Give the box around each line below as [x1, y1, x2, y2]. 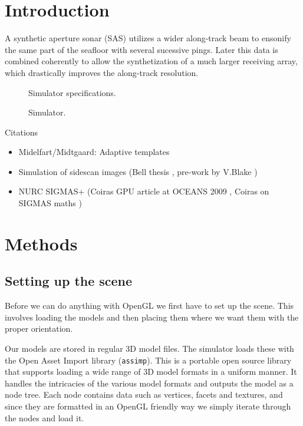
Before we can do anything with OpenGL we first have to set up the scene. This [5, 299, 294, 312]
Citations [5, 126, 38, 138]
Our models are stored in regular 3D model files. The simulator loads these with [5, 342, 294, 355]
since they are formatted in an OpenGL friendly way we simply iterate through [5, 400, 291, 412]
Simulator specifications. [28, 86, 116, 98]
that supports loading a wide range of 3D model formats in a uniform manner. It [5, 365, 297, 378]
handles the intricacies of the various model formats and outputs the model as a [5, 377, 294, 389]
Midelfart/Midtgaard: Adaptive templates [18, 146, 170, 158]
